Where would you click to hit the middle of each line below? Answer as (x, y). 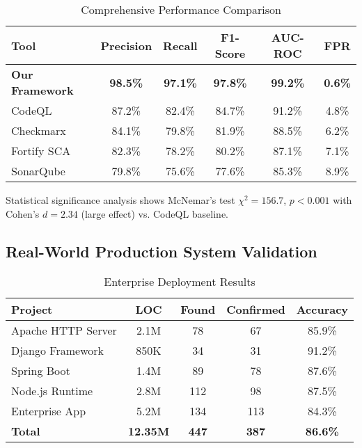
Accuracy (322, 310)
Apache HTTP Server (64, 330)
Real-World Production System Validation (162, 251)
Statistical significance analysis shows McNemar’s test (120, 200)
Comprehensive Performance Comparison (181, 9)
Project (32, 310)
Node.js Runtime (52, 391)
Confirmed (256, 310)
